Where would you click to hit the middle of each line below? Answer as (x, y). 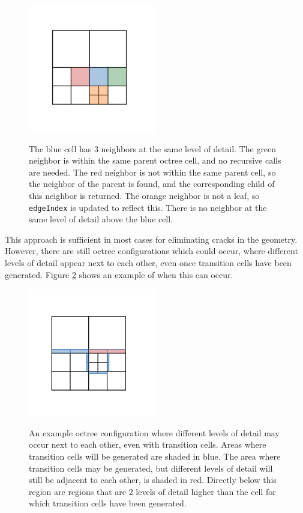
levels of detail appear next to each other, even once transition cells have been (148, 262)
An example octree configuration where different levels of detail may (154, 432)
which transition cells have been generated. (108, 503)
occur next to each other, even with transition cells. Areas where (148, 444)
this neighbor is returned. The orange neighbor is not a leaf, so (144, 195)
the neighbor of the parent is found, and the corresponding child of (152, 184)
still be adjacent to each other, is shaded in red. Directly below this (153, 480)
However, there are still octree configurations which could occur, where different (151, 251)
